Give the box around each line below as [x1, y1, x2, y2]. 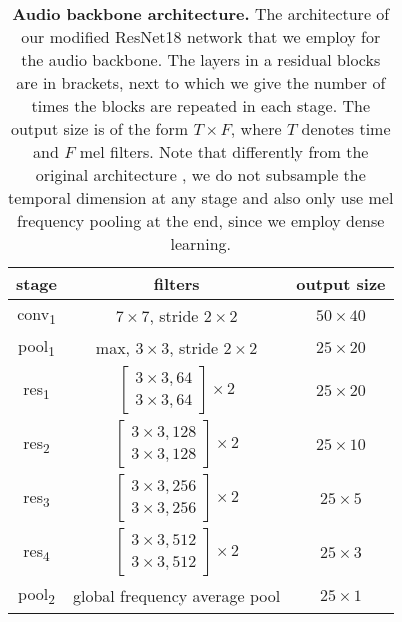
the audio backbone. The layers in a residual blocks [21, 48, 381, 71]
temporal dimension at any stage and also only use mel [8, 186, 394, 209]
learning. [170, 232, 231, 255]
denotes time [301, 117, 391, 140]
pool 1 [18, 334, 55, 361]
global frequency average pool [73, 583, 281, 607]
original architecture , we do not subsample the [35, 163, 366, 186]
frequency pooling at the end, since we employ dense [17, 209, 385, 232]
